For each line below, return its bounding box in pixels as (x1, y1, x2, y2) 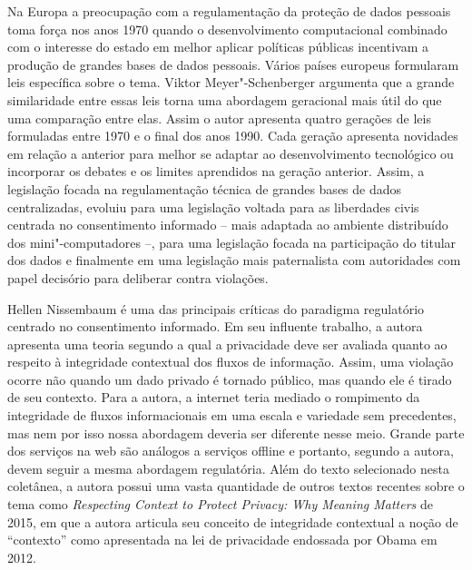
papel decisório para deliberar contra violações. (7, 268, 269, 287)
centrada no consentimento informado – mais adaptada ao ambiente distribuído (7, 215, 448, 234)
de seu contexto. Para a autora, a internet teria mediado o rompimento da (7, 388, 420, 407)
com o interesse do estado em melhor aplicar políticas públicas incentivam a (7, 37, 429, 56)
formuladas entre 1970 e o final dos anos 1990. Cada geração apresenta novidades (7, 126, 458, 145)
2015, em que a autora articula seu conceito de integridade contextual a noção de (7, 512, 458, 531)
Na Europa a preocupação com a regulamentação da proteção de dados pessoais (7, 2, 451, 20)
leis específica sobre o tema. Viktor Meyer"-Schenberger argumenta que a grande (7, 73, 455, 92)
